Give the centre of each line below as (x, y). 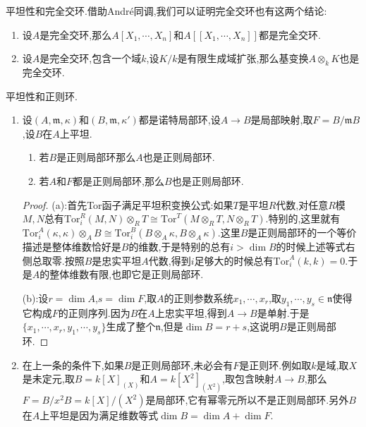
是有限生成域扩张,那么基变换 (243, 58)
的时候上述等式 (311, 247)
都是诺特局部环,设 (179, 120)
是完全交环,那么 (76, 34)
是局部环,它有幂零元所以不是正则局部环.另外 (247, 400)
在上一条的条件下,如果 (73, 365)
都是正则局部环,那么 (119, 180)
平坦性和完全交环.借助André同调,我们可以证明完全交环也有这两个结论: (166, 11)
